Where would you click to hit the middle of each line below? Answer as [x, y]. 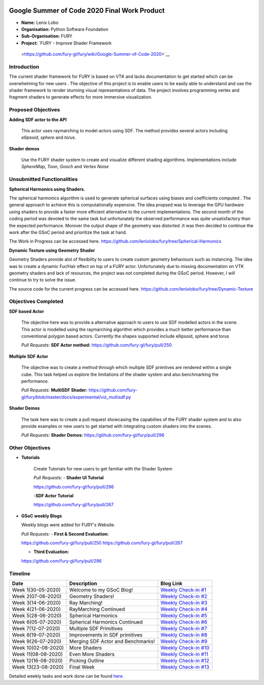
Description [83, 583]
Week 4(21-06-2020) [36, 609]
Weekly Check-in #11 [185, 654]
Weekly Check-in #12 [185, 661]
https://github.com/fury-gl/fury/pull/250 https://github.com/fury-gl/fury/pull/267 [102, 543]
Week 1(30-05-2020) [36, 589]
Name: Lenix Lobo [40, 23]
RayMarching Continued [97, 609]
